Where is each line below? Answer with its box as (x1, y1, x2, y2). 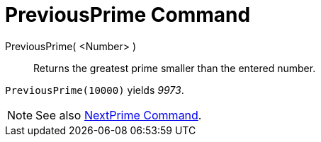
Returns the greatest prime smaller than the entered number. (33, 61, 316, 74)
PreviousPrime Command (5, 3, 251, 27)
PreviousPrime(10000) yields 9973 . (5, 83, 184, 96)
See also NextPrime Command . (35, 107, 202, 122)
